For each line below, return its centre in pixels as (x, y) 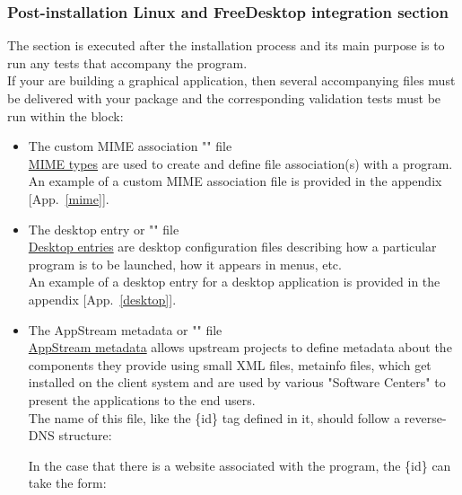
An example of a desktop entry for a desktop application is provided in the (234, 282)
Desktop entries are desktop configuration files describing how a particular (232, 247)
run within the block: (65, 115)
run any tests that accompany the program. (127, 62)
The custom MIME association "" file (130, 146)
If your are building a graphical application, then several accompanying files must (231, 80)
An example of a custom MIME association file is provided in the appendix (235, 181)
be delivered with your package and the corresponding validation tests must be (224, 98)
